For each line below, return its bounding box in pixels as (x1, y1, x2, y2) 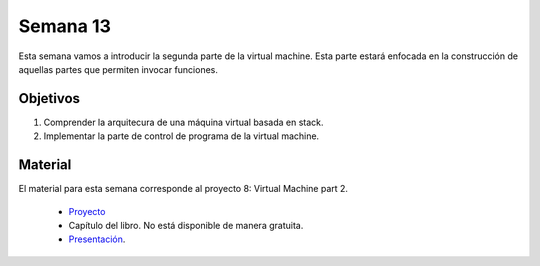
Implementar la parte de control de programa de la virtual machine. (43, 130, 320, 142)
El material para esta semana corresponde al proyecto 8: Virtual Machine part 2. (18, 183, 349, 195)
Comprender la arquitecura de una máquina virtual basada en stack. (43, 116, 324, 128)
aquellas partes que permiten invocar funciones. (18, 63, 219, 75)
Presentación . (68, 233, 126, 245)
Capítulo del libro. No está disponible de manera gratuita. (68, 219, 304, 231)
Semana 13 (18, 15, 112, 37)
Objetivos (18, 90, 80, 107)
